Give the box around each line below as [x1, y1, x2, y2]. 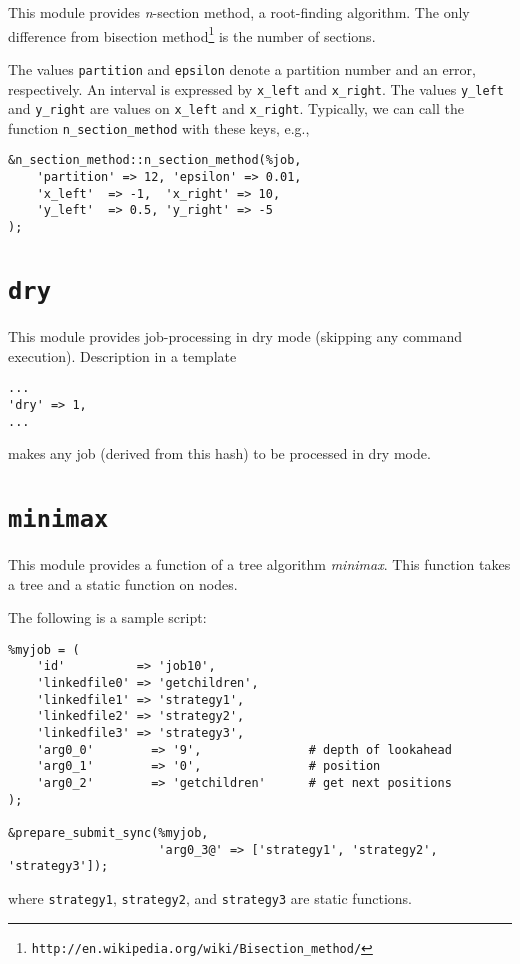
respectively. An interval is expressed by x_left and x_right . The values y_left [8, 78, 504, 99]
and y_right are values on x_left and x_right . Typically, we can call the [8, 98, 464, 119]
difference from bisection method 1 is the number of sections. [8, 22, 376, 46]
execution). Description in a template [8, 345, 237, 366]
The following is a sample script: [8, 607, 207, 628]
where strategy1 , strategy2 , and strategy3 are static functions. [8, 887, 412, 908]
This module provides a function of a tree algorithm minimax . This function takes [8, 554, 511, 574]
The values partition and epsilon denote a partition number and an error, [8, 58, 476, 79]
